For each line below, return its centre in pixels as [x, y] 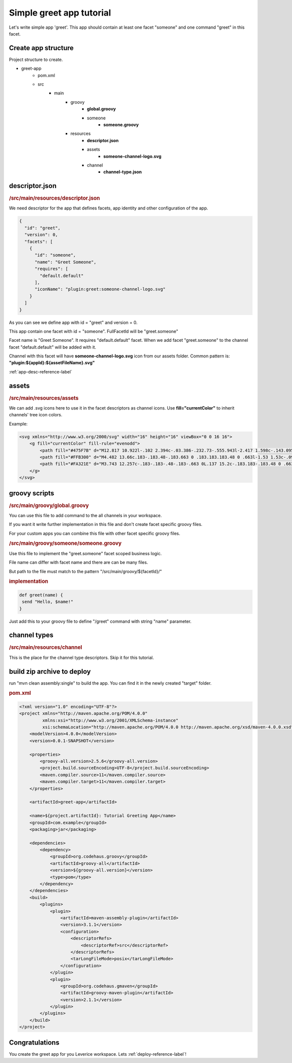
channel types [31, 635]
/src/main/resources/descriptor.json [55, 198]
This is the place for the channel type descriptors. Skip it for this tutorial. [82, 657]
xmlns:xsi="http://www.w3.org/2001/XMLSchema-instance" [110, 720]
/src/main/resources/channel [46, 648]
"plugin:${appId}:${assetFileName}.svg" [52, 363]
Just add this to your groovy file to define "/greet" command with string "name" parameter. [100, 621]
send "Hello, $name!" [48, 602]
